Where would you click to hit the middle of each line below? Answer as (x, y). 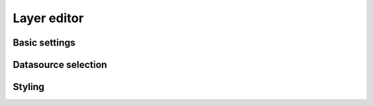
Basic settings (44, 43)
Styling (29, 87)
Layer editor (48, 18)
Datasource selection (60, 65)
